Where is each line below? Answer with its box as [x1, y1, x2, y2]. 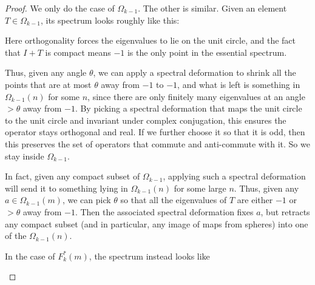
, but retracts [260, 205, 310, 218]
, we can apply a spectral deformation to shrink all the [93, 66, 296, 79]
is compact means [45, 45, 111, 58]
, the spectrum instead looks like [89, 249, 210, 262]
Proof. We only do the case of [5, 2, 115, 14]
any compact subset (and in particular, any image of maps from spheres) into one [5, 217, 308, 230]
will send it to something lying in [5, 181, 128, 194]
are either [237, 193, 273, 206]
